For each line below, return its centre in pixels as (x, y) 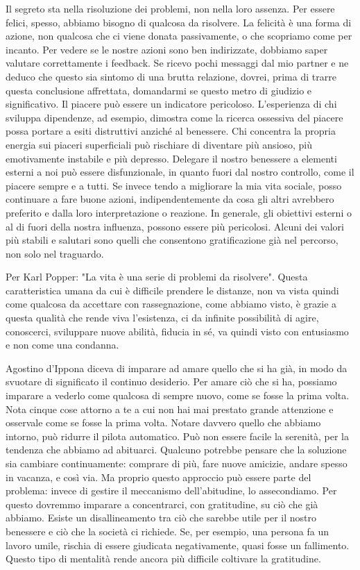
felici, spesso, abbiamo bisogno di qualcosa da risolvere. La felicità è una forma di (179, 22)
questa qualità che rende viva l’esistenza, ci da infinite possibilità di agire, (162, 318)
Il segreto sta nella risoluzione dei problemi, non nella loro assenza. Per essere (170, 8)
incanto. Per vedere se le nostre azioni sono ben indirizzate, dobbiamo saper (167, 49)
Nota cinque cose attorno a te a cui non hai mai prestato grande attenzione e (170, 409)
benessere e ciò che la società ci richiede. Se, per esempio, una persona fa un (167, 531)
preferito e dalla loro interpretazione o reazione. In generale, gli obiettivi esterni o (179, 212)
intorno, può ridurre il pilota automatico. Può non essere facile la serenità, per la (178, 436)
